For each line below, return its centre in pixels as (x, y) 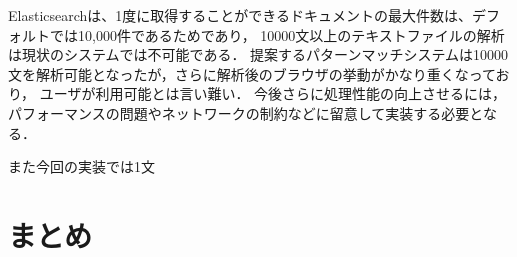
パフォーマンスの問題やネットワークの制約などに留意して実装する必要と (245, 112)
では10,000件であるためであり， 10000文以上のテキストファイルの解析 (277, 34)
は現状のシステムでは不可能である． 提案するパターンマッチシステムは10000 (258, 54)
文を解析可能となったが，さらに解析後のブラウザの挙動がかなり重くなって (252, 73)
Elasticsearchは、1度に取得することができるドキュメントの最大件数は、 (240, 15)
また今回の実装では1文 (81, 166)
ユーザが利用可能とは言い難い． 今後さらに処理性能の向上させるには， (273, 93)
